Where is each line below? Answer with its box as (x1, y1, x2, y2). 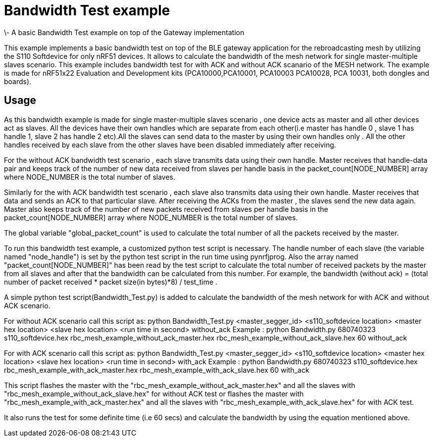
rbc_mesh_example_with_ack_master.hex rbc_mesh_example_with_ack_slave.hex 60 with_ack (4, 365, 309, 374)
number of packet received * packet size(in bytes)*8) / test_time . (4, 277, 218, 286)
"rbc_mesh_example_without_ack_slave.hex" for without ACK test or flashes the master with (4, 389, 304, 398)
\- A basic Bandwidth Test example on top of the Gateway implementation (4, 28, 244, 37)
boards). (4, 77, 32, 86)
